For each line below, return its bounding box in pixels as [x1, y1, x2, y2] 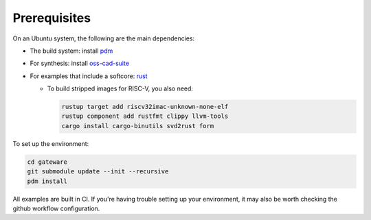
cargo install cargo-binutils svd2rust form [61, 122, 214, 130]
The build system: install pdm [30, 47, 113, 55]
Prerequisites [12, 10, 91, 25]
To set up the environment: [12, 139, 89, 147]
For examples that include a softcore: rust [30, 72, 148, 80]
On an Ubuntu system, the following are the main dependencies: [12, 34, 195, 42]
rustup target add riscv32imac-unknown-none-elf [61, 103, 229, 111]
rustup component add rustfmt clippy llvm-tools [61, 112, 229, 120]
